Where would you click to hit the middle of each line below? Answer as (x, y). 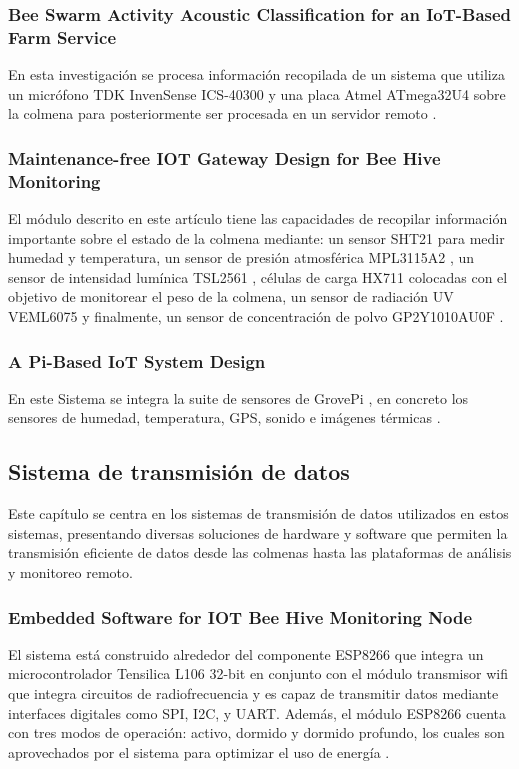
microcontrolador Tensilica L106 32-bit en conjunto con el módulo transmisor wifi (258, 673)
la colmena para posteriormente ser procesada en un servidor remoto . (222, 113)
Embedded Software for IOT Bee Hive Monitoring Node (240, 616)
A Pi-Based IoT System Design (137, 360)
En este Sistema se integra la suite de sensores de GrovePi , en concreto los (238, 397)
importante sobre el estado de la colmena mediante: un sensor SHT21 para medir (256, 237)
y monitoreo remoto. (70, 572)
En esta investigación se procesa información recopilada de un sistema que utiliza (256, 74)
